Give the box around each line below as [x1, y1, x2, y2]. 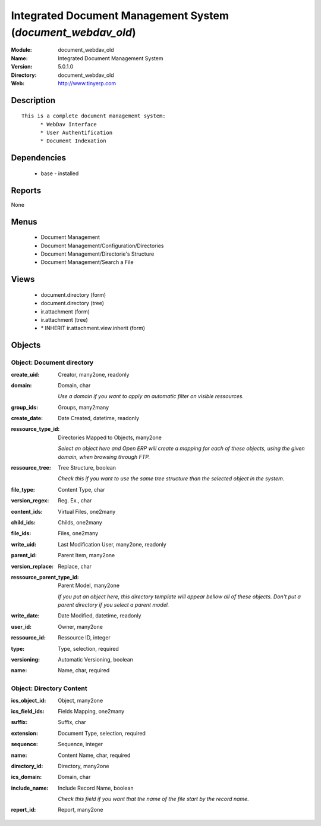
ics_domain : [11, 774, 42, 781]
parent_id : [11, 552, 37, 559]
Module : [11, 46, 32, 54]
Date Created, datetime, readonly [58, 415, 140, 422]
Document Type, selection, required [58, 729, 146, 737]
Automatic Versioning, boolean [58, 656, 134, 663]
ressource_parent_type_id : [11, 573, 80, 580]
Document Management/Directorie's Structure [40, 250, 155, 257]
